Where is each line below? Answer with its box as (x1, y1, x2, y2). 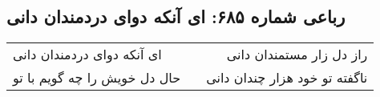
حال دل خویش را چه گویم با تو (13, 68, 181, 87)
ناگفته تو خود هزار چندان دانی (206, 68, 368, 87)
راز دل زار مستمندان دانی (226, 45, 368, 64)
